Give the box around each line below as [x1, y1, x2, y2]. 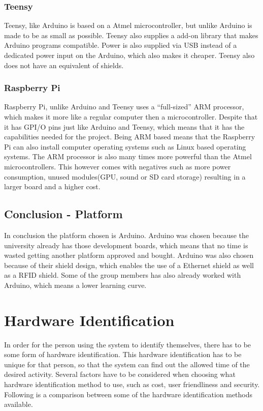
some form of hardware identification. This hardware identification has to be [4, 349, 242, 360]
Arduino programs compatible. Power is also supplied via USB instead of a [4, 40, 237, 50]
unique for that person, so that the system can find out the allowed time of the [4, 359, 250, 369]
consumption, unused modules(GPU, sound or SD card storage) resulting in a [4, 171, 246, 182]
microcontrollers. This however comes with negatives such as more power [4, 161, 231, 171]
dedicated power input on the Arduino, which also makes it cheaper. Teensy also [4, 50, 255, 60]
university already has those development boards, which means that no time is [4, 240, 248, 250]
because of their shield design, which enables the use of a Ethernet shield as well [4, 259, 254, 270]
